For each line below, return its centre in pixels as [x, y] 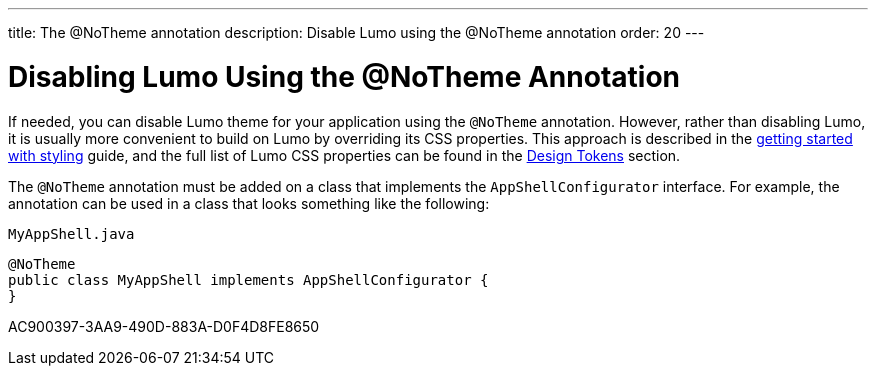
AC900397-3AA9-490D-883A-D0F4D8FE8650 [164, 326]
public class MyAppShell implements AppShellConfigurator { [248, 279]
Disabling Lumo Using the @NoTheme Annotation [344, 76]
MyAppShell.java [71, 233]
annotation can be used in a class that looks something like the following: [249, 203]
